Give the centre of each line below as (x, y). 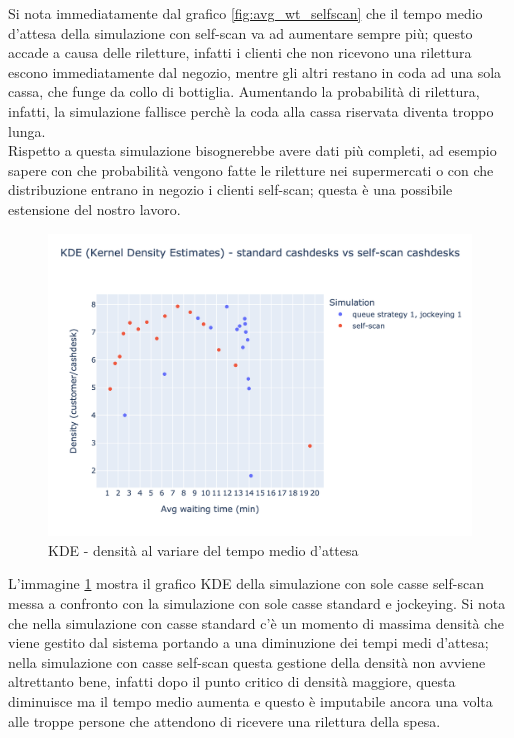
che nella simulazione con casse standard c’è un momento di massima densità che (256, 622)
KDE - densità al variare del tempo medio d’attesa (203, 549)
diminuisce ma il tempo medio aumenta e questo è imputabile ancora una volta (250, 700)
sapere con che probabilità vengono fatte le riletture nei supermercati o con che (251, 169)
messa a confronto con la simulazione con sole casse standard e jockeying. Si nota (257, 602)
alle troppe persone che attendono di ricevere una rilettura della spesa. (224, 720)
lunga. (27, 130)
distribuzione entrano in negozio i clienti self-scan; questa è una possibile (230, 189)
